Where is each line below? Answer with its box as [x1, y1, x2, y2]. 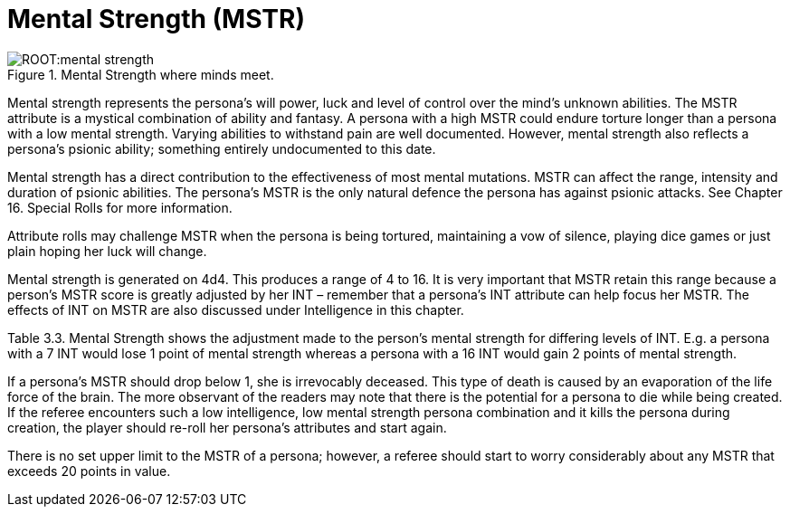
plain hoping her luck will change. [7, 243, 207, 259]
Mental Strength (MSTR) [7, 4, 305, 34]
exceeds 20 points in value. [7, 462, 171, 479]
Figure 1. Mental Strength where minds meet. [7, 66, 274, 82]
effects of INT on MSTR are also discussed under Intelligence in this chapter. [7, 301, 464, 318]
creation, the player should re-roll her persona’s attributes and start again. [7, 419, 447, 435]
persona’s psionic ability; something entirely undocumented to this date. [7, 140, 436, 157]
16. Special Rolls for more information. [7, 199, 233, 215]
